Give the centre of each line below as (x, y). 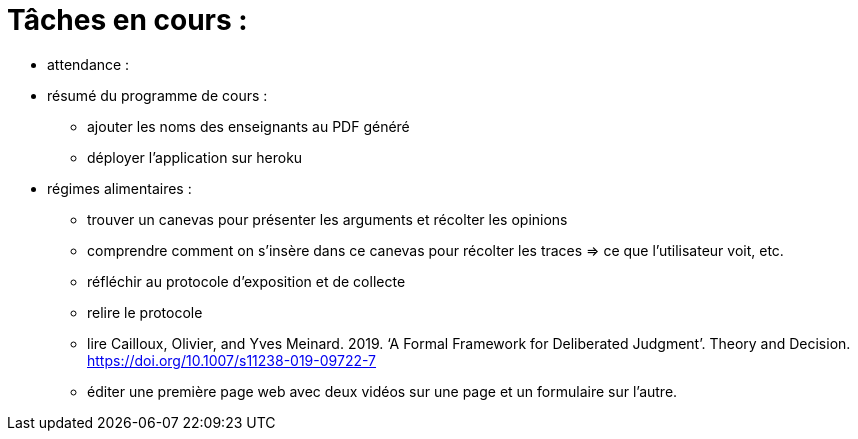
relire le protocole (145, 312)
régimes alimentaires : (119, 188)
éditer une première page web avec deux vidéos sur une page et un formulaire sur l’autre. (382, 391)
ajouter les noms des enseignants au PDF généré (248, 126)
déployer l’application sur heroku (195, 157)
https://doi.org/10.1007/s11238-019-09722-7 (232, 360)
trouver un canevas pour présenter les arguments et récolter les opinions (327, 219)
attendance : (88, 64)
